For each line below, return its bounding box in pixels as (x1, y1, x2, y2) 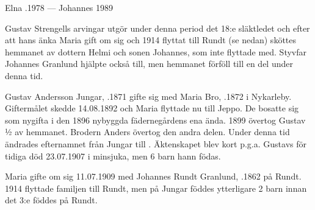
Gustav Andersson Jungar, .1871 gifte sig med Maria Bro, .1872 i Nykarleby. (5, 89, 292, 102)
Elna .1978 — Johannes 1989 (5, 1, 114, 13)
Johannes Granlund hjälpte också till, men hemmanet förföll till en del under (5, 57, 293, 70)
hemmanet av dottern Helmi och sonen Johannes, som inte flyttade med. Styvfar (5, 45, 306, 58)
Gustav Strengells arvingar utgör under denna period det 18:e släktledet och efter (5, 21, 310, 34)
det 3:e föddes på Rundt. (5, 194, 98, 206)
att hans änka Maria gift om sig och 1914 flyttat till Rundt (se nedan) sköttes (5, 33, 297, 46)
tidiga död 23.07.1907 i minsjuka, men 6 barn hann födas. (5, 149, 221, 162)
